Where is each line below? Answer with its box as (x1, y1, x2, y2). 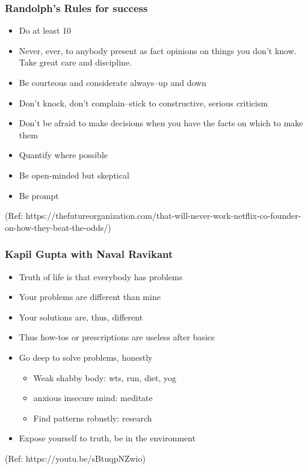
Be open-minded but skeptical (19, 168, 129, 181)
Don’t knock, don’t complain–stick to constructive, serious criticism (19, 96, 268, 109)
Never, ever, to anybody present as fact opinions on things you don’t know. (19, 44, 297, 57)
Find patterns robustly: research (33, 411, 152, 424)
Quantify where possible (19, 149, 108, 161)
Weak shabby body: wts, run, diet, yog (33, 371, 177, 384)
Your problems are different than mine (19, 290, 161, 303)
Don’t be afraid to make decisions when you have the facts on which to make (19, 117, 303, 129)
